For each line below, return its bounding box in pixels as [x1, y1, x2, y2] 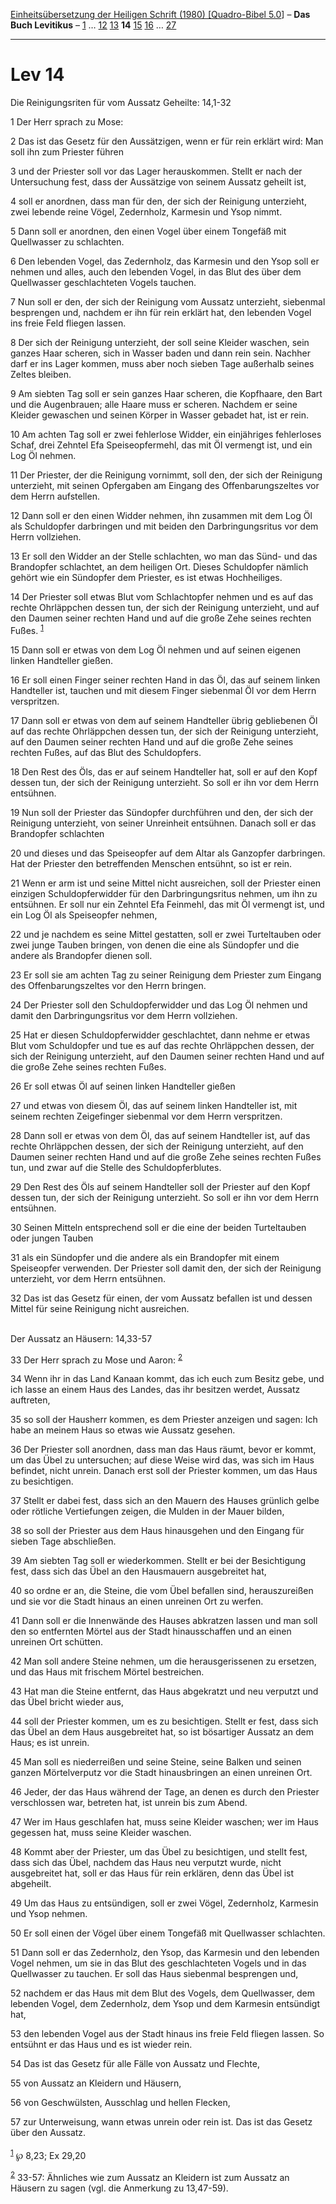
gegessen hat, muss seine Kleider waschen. [10, 1827, 192, 1839]
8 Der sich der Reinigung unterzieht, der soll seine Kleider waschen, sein [10, 336, 310, 348]
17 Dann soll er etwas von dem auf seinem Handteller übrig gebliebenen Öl [10, 714, 318, 726]
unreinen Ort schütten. [10, 1636, 103, 1648]
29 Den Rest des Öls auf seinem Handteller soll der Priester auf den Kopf [10, 1180, 311, 1193]
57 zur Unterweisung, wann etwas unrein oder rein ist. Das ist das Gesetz [10, 2116, 313, 2128]
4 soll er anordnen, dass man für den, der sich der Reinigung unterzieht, [10, 195, 307, 207]
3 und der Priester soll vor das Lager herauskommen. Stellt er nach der [10, 165, 303, 177]
